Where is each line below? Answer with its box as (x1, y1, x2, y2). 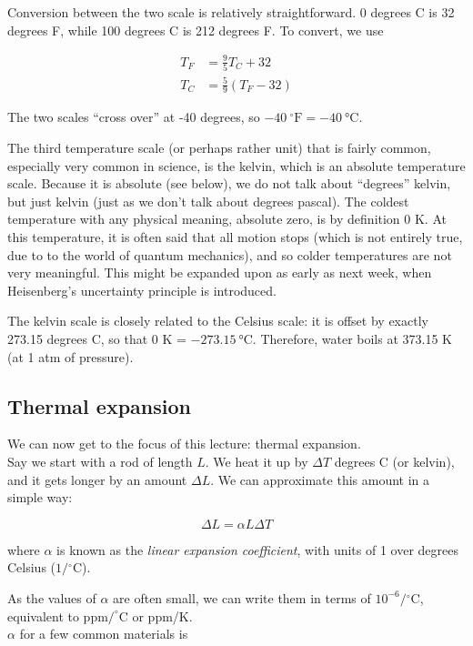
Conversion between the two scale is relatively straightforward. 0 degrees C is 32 (7, 3, 455, 21)
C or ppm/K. (118, 606, 193, 625)
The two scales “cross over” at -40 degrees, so (7, 107, 260, 126)
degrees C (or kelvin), (334, 451, 455, 470)
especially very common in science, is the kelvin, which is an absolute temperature (7, 156, 466, 175)
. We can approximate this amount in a (210, 469, 430, 489)
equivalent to (7, 606, 79, 625)
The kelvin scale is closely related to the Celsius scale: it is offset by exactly (7, 311, 428, 330)
